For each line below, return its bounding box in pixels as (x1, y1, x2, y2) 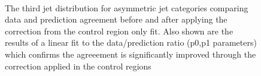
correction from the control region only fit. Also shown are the (5, 24, 233, 37)
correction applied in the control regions (5, 59, 151, 72)
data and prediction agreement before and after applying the (5, 13, 227, 26)
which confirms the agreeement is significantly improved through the (5, 47, 256, 60)
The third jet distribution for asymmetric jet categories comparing (5, 1, 248, 14)
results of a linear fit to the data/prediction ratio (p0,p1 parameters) (5, 36, 257, 49)
